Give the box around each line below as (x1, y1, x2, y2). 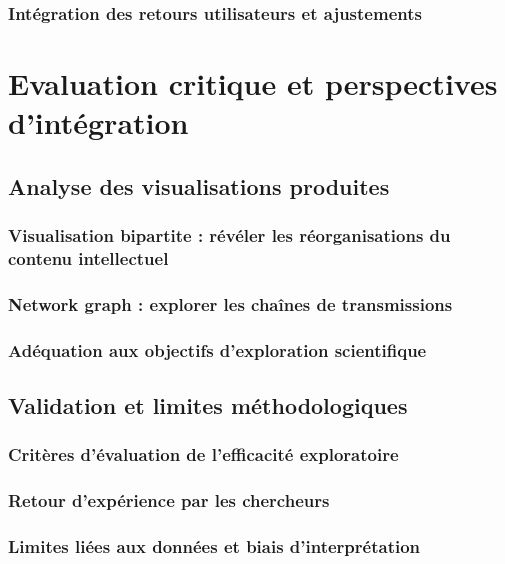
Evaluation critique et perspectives (8, 63, 498, 104)
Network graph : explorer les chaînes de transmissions (8, 291, 453, 316)
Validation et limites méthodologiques (8, 390, 408, 421)
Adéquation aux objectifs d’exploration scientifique (8, 337, 427, 362)
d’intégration (8, 102, 189, 143)
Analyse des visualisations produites (8, 170, 390, 201)
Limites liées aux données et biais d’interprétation (8, 534, 421, 559)
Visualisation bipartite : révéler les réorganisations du (8, 223, 451, 248)
